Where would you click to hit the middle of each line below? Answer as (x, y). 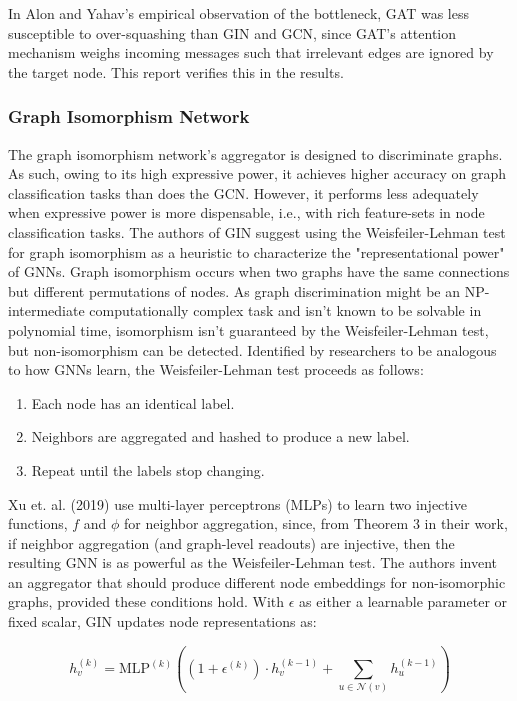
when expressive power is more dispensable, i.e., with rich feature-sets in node (246, 212)
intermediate (46, 310)
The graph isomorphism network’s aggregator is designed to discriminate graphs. (255, 153)
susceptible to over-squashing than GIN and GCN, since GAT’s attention (232, 32)
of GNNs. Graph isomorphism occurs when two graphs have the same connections (259, 271)
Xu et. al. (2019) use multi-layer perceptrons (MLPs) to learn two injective (237, 503)
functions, (38, 523)
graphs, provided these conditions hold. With (146, 601)
